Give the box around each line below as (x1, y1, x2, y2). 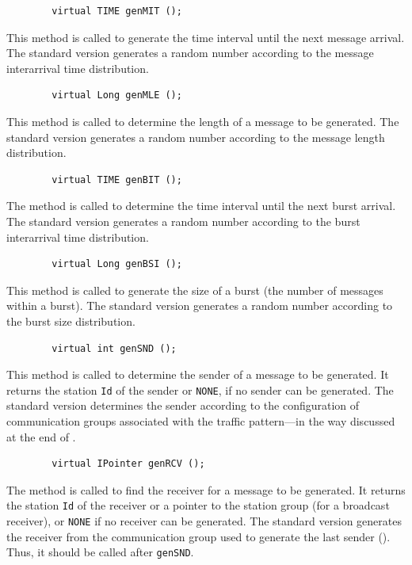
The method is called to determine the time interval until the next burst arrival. (6, 197, 396, 214)
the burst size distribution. (6, 312, 135, 329)
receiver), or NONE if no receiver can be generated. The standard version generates (6, 512, 402, 529)
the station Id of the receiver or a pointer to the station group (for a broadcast (6, 497, 390, 513)
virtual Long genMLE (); (51, 90, 182, 101)
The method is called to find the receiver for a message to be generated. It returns (6, 481, 406, 498)
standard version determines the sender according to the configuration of (6, 397, 360, 414)
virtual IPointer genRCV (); (51, 458, 205, 470)
